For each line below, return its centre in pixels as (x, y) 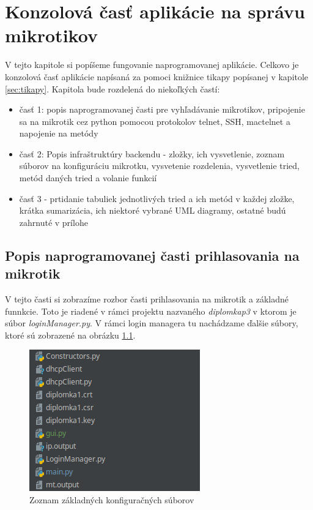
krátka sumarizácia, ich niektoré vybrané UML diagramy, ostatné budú (153, 210)
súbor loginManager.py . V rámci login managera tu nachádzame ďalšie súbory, (152, 323)
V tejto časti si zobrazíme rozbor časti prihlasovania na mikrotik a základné (147, 299)
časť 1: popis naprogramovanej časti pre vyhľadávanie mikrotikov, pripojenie (162, 109)
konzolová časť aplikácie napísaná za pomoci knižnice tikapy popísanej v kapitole (157, 76)
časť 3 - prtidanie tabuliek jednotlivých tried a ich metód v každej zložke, (157, 198)
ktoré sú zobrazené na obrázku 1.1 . (70, 335)
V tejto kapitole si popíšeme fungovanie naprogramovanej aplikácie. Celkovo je (152, 65)
